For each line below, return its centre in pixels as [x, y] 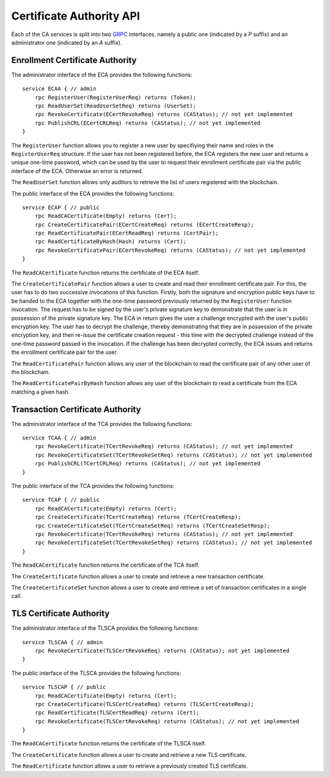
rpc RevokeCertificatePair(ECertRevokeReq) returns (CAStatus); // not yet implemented [170, 250]
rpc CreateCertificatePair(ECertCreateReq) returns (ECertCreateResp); [144, 224]
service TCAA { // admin [59, 438]
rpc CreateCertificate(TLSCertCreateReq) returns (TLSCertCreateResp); [144, 704]
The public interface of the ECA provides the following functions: [93, 193]
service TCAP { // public [61, 500]
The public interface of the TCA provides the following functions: [93, 485]
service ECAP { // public [61, 207]
